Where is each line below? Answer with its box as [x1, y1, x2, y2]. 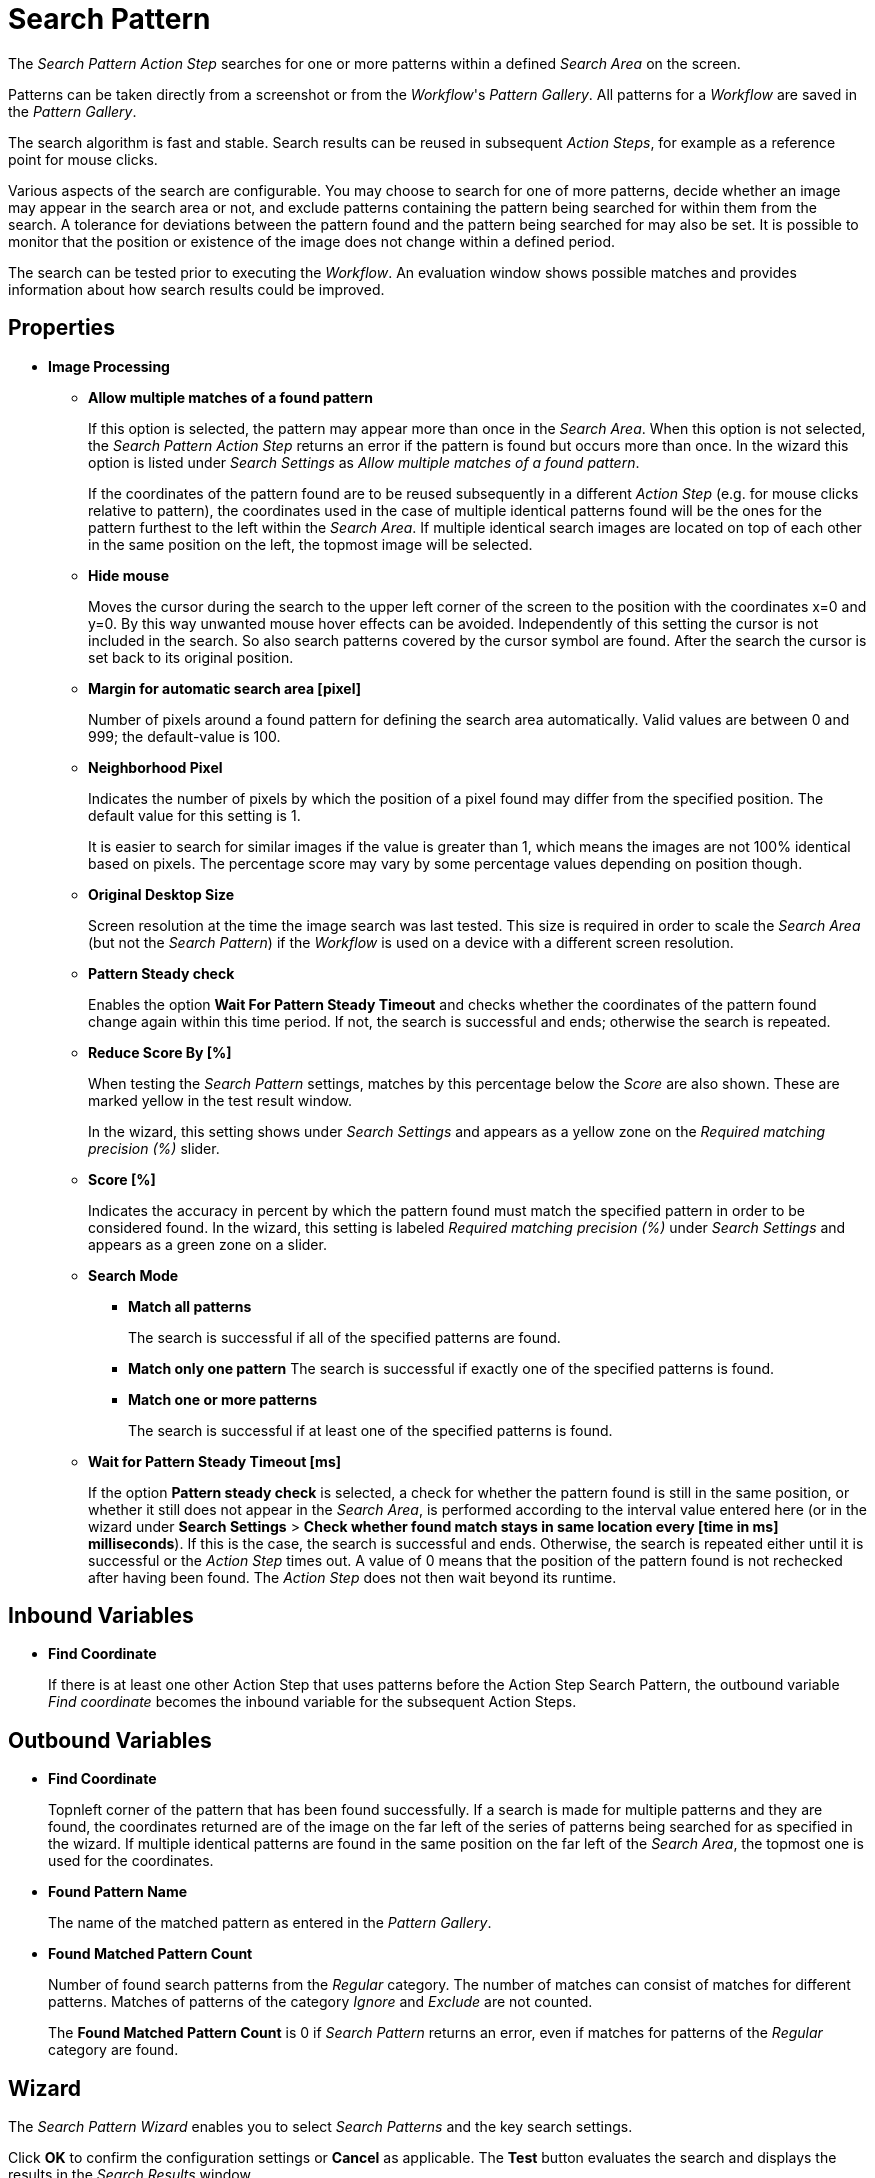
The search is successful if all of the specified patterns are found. [128, 1328, 561, 1346]
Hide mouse [88, 566, 169, 584]
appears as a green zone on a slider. [88, 1235, 327, 1253]
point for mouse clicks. [8, 150, 158, 168]
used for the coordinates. [48, 1852, 214, 1870]
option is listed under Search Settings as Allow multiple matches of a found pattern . [88, 453, 640, 471]
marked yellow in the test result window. [88, 1091, 353, 1109]
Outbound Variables [8, 1727, 212, 1753]
